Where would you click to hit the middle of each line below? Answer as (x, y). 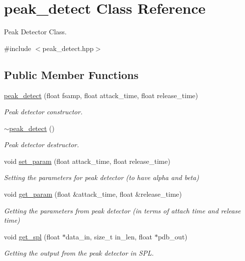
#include (18, 48)
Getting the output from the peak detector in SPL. (79, 253)
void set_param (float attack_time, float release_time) (87, 161)
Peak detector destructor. (41, 144)
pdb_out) (173, 236)
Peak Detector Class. (35, 32)
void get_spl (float (32, 236)
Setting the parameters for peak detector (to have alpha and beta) (102, 177)
